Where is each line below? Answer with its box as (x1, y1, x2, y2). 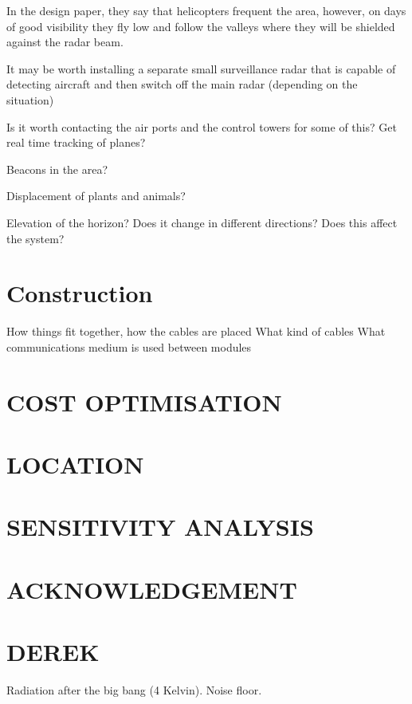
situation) (6, 91, 54, 108)
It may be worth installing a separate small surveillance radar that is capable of (6, 60, 396, 77)
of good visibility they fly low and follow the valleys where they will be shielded (6, 18, 395, 34)
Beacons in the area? (6, 160, 108, 177)
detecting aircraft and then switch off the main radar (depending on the (6, 76, 358, 92)
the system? (6, 230, 65, 246)
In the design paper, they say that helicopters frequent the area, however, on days (6, 2, 406, 18)
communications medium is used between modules (6, 338, 252, 355)
